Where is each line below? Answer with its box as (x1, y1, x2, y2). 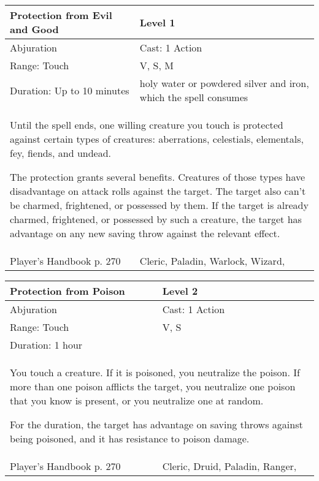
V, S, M (139, 58, 174, 72)
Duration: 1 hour (10, 338, 83, 352)
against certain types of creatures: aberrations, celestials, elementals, (10, 132, 304, 146)
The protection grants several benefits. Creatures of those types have (10, 170, 306, 184)
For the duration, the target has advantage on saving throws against (10, 417, 303, 431)
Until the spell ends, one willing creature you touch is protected (10, 118, 283, 132)
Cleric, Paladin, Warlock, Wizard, (139, 254, 285, 268)
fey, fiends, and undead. (10, 146, 112, 160)
